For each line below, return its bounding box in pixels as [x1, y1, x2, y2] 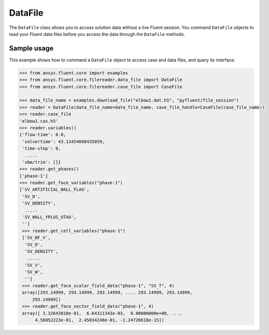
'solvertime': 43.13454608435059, [22, 139, 105, 144]
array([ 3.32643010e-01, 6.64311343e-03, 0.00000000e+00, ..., [22, 310, 182, 316]
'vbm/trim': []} [22, 159, 61, 165]
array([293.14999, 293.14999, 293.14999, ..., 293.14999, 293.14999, [22, 290, 193, 295]
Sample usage [9, 44, 54, 52]
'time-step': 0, [22, 146, 61, 152]
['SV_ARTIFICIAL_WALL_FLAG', [19, 187, 90, 192]
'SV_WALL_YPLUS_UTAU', [22, 214, 77, 220]
